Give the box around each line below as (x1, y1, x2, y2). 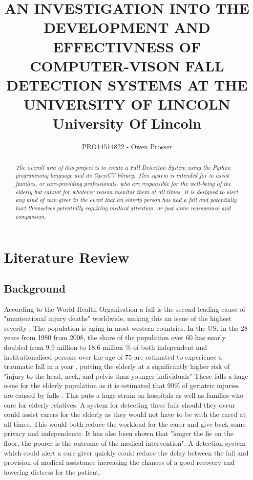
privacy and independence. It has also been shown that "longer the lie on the (4, 428, 233, 438)
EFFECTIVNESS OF (53, 36, 201, 56)
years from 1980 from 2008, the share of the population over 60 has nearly (4, 332, 226, 343)
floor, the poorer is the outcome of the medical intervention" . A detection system (4, 437, 246, 448)
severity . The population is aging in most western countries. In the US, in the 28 (4, 322, 248, 333)
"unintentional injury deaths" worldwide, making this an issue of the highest (4, 313, 232, 323)
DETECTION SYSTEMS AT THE (6, 74, 248, 94)
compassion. (15, 212, 46, 220)
